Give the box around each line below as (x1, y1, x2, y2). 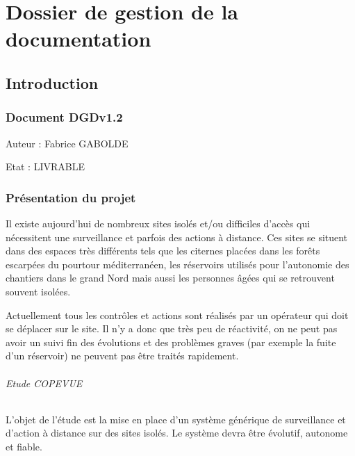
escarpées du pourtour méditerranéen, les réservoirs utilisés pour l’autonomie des (6, 256, 349, 271)
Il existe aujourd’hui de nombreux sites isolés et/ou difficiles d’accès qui (6, 215, 311, 230)
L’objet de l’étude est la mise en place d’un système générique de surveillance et (6, 412, 346, 426)
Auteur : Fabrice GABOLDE (6, 136, 129, 150)
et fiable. (6, 439, 42, 453)
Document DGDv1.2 (6, 108, 123, 126)
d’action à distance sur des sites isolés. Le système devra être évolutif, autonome (6, 425, 348, 440)
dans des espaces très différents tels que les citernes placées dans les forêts (6, 243, 320, 258)
